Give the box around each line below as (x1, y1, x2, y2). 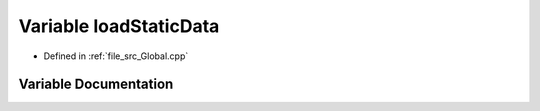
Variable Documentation (18, 76, 174, 93)
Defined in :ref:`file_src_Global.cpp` (43, 50, 189, 62)
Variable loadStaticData (18, 15, 220, 37)
